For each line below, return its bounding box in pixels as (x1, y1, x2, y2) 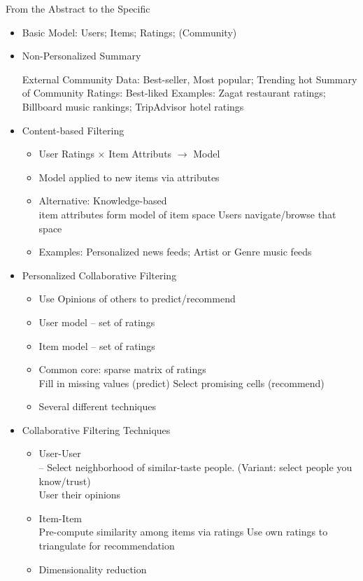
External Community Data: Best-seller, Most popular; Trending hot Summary (22, 71, 357, 86)
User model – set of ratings (38, 314, 155, 329)
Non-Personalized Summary (22, 48, 141, 63)
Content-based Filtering (22, 122, 124, 137)
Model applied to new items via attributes (38, 169, 220, 184)
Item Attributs (108, 146, 172, 161)
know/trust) (38, 473, 91, 488)
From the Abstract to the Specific (6, 1, 150, 15)
